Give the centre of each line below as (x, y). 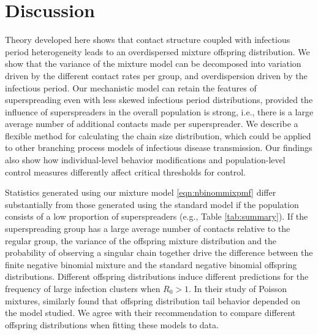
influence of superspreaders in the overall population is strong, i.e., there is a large (159, 111)
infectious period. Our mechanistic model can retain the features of (131, 87)
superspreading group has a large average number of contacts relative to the (148, 229)
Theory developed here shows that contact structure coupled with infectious (148, 40)
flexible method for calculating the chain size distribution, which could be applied (158, 135)
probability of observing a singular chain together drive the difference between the (159, 252)
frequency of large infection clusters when (83, 288)
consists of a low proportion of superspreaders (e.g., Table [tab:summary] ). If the (157, 216)
